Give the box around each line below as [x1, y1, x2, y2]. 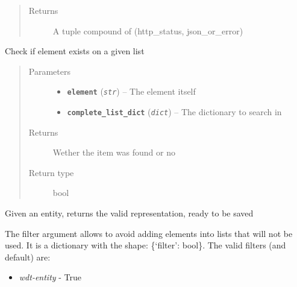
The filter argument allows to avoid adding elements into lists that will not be [5, 227, 293, 239]
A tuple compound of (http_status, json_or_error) [52, 24, 243, 37]
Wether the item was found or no [52, 146, 175, 159]
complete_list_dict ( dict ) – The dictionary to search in [67, 106, 282, 118]
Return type [28, 166, 74, 178]
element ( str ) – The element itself [67, 85, 196, 98]
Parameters [28, 65, 70, 77]
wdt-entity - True [19, 271, 82, 283]
